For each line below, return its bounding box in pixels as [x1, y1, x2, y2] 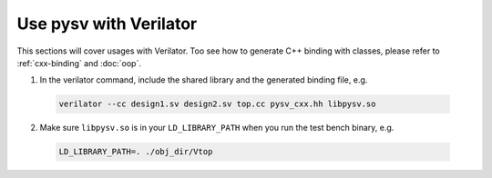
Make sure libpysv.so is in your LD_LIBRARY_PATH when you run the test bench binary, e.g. [39, 123, 395, 133]
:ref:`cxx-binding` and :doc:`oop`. [16, 57, 141, 68]
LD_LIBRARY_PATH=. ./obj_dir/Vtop [58, 146, 213, 157]
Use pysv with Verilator [16, 14, 198, 34]
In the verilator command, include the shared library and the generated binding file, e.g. [39, 74, 368, 85]
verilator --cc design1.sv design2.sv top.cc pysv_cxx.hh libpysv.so [58, 99, 376, 109]
